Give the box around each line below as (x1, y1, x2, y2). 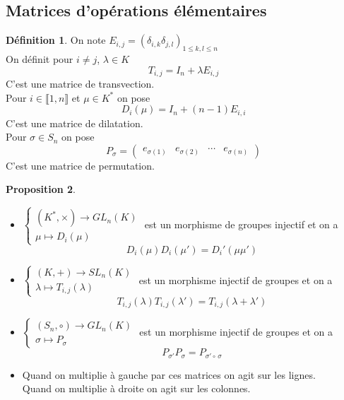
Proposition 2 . (6, 182, 76, 196)
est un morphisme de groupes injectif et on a (144, 216, 338, 231)
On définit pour (6, 52, 73, 66)
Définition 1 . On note (6, 33, 106, 47)
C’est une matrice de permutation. (6, 158, 155, 172)
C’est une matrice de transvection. (6, 76, 155, 91)
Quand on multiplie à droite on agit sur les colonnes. (22, 381, 251, 396)
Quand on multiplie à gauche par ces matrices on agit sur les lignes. (22, 367, 316, 382)
